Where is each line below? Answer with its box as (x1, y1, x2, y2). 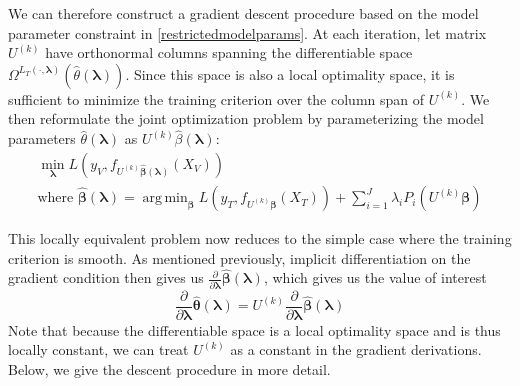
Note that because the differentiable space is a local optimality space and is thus (8, 319, 501, 340)
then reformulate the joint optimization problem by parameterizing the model (8, 108, 484, 129)
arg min (142, 191, 188, 206)
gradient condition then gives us (8, 267, 204, 288)
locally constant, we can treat (8, 339, 189, 360)
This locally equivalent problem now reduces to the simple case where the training (8, 228, 512, 249)
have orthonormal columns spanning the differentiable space (45, 42, 413, 63)
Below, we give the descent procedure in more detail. (8, 359, 331, 380)
